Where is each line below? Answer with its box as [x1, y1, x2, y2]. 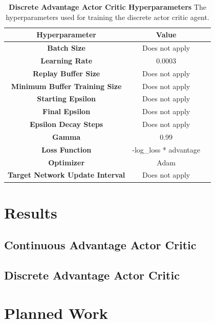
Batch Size [47, 42, 85, 53]
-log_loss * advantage [132, 144, 200, 155]
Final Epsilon [42, 106, 91, 117]
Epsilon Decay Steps [30, 119, 103, 130]
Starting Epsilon [37, 93, 96, 104]
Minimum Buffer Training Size [11, 80, 122, 91]
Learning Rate [40, 55, 93, 66]
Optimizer [48, 157, 85, 167]
